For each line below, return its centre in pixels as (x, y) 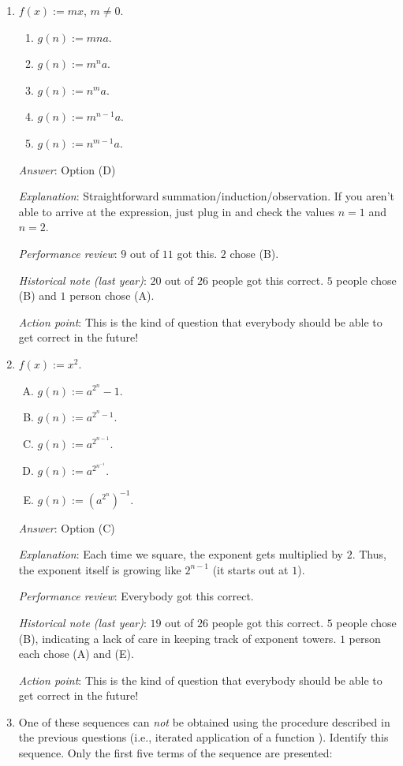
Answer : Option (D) (67, 169)
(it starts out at (250, 569)
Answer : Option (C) (67, 527)
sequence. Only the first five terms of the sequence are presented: (175, 753)
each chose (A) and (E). (76, 654)
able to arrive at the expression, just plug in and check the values (176, 211)
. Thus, (369, 554)
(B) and (37, 295)
